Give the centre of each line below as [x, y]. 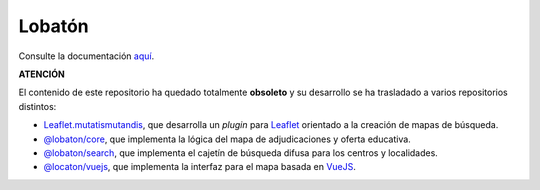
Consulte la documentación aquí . [86, 56]
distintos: [37, 106]
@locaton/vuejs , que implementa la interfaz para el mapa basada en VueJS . [200, 167]
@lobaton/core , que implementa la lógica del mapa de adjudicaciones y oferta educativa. [227, 139]
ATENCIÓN [41, 74]
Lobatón [53, 26]
